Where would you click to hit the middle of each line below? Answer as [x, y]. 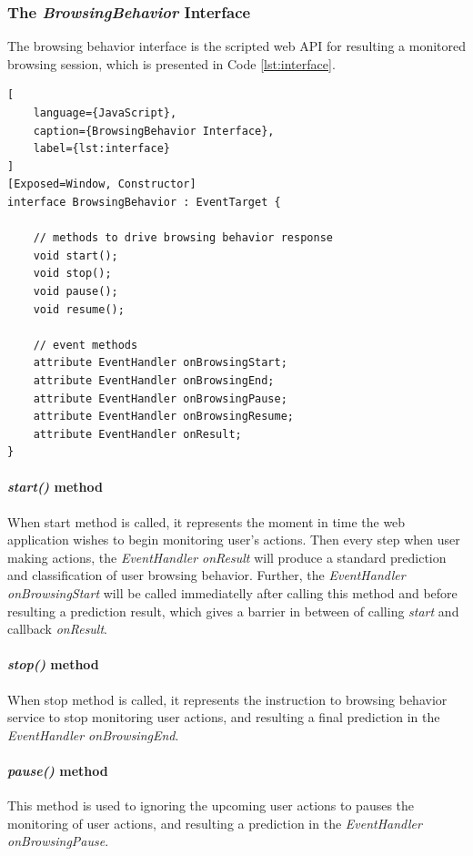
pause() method [58, 770]
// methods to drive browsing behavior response [183, 238]
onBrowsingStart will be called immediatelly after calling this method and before [232, 593]
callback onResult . [58, 629]
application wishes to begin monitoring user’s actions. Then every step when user [234, 540]
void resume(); [79, 309]
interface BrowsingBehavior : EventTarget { [144, 202]
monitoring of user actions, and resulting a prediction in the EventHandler [215, 823]
